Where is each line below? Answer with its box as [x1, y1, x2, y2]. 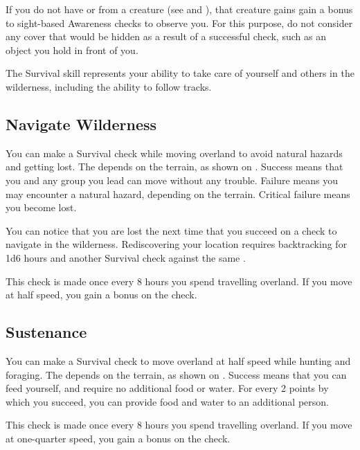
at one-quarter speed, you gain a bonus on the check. [6, 431, 231, 445]
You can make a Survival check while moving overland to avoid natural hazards [6, 145, 343, 160]
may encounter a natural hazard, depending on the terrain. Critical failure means [6, 186, 350, 201]
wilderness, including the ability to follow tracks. [6, 79, 212, 93]
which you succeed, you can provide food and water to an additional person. [6, 394, 329, 408]
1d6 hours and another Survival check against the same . [6, 250, 246, 264]
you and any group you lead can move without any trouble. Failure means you [6, 172, 338, 187]
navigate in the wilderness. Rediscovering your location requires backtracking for [6, 237, 348, 251]
